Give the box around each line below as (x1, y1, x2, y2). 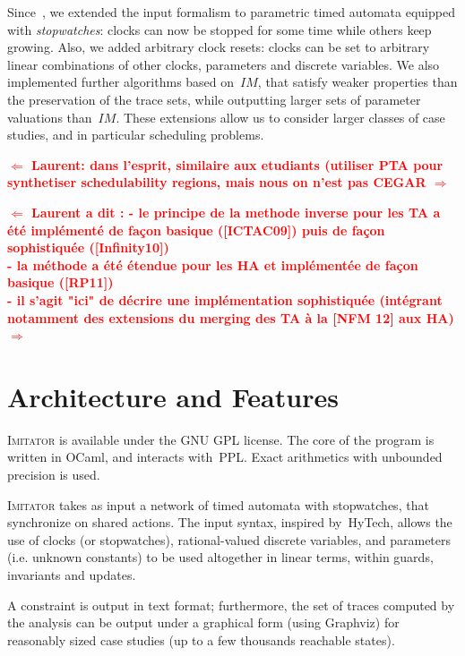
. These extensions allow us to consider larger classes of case (116, 107, 445, 126)
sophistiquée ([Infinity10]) (7, 238, 169, 257)
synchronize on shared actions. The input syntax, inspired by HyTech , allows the (7, 513, 452, 532)
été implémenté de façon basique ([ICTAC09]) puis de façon (7, 220, 385, 239)
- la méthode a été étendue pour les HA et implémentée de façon (7, 255, 418, 274)
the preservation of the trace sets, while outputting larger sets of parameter (7, 89, 421, 108)
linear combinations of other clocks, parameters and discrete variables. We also (7, 55, 440, 73)
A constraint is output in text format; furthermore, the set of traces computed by (7, 595, 455, 614)
